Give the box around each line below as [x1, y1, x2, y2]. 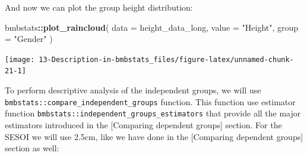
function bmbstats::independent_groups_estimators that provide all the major [5, 107, 301, 119]
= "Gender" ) [5, 32, 53, 45]
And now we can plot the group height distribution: [5, 1, 193, 13]
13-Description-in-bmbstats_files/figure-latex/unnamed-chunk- [39, 55, 294, 64]
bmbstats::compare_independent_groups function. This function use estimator [5, 95, 296, 108]
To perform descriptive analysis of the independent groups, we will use [5, 84, 261, 96]
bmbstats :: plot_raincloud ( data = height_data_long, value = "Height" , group [5, 21, 299, 33]
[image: [5, 55, 35, 64]
